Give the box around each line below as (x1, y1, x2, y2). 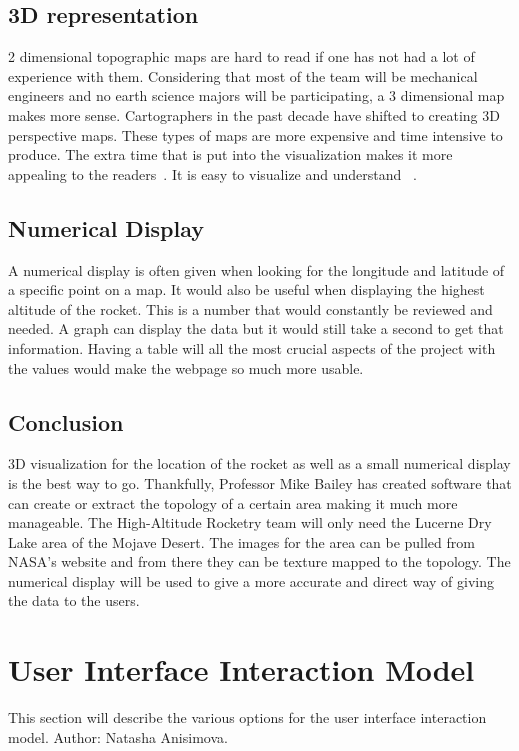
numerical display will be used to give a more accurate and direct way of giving (8, 570, 495, 591)
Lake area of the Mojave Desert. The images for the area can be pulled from (8, 531, 475, 552)
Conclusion (8, 406, 124, 437)
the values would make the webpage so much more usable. (8, 357, 364, 378)
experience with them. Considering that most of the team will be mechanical (8, 65, 478, 86)
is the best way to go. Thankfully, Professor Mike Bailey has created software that (8, 472, 512, 493)
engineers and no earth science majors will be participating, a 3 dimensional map (8, 85, 505, 106)
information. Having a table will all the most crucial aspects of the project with (8, 337, 496, 358)
